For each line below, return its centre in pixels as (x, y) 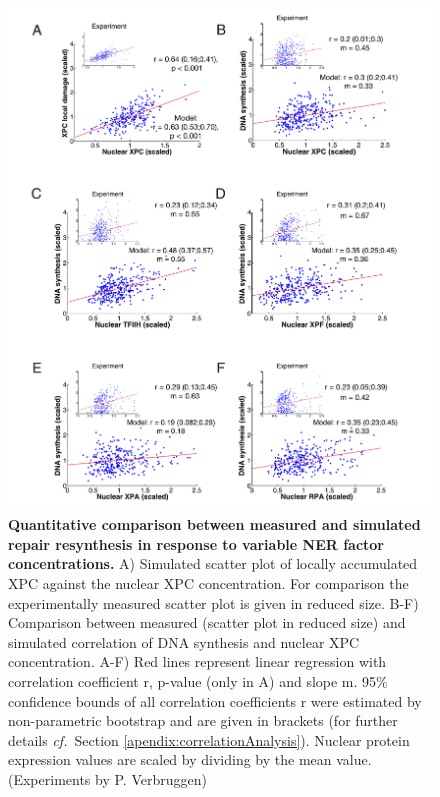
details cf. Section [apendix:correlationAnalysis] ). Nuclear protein (209, 739)
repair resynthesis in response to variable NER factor (196, 543)
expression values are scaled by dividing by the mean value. (190, 759)
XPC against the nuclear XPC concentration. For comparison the (208, 582)
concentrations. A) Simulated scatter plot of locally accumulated (213, 563)
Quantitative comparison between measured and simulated (214, 524)
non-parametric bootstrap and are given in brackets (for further (203, 720)
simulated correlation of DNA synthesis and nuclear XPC (184, 641)
